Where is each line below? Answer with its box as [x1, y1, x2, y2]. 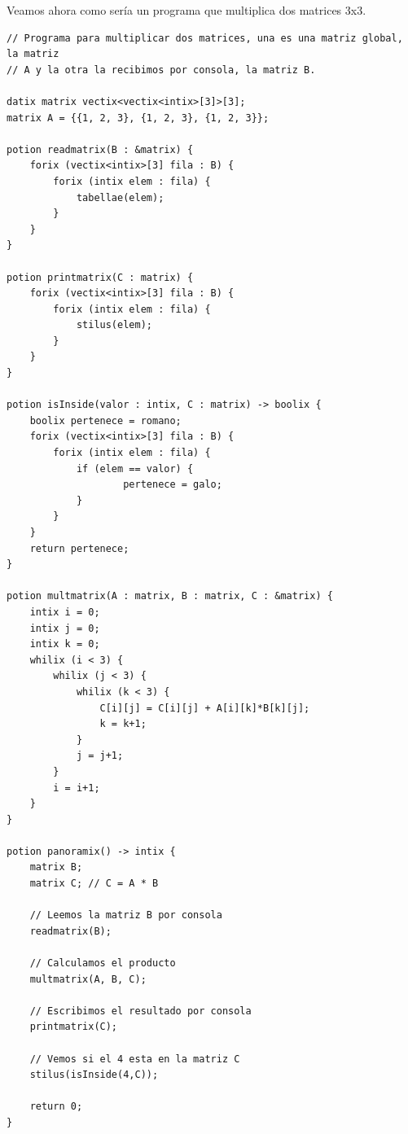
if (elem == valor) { [76, 462, 194, 475]
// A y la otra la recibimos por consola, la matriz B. [7, 63, 316, 76]
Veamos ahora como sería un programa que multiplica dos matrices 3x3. [7, 2, 366, 18]
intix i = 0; [29, 606, 100, 618]
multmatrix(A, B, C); [29, 973, 147, 985]
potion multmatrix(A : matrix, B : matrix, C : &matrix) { [7, 590, 333, 602]
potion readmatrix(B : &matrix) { [7, 143, 194, 155]
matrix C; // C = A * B [29, 878, 159, 890]
